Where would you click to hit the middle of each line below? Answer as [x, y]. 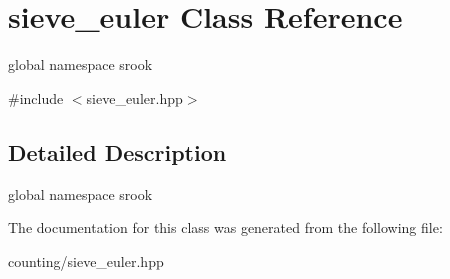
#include [36, 97]
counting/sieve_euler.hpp [86, 260]
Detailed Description [117, 151]
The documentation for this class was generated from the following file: [225, 227]
